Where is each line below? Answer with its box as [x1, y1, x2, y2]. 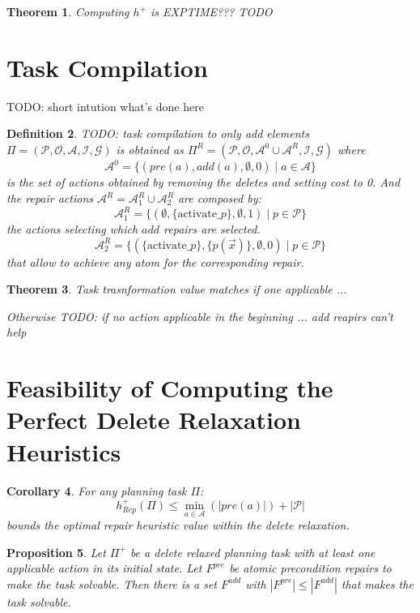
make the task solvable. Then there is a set [6, 575, 217, 592]
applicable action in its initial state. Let [6, 559, 202, 577]
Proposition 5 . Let [6, 543, 106, 560]
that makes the [341, 575, 414, 592]
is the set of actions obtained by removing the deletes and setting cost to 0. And [6, 174, 401, 191]
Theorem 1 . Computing [6, 3, 129, 19]
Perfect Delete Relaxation [6, 403, 302, 436]
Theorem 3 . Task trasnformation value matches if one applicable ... [6, 281, 347, 298]
